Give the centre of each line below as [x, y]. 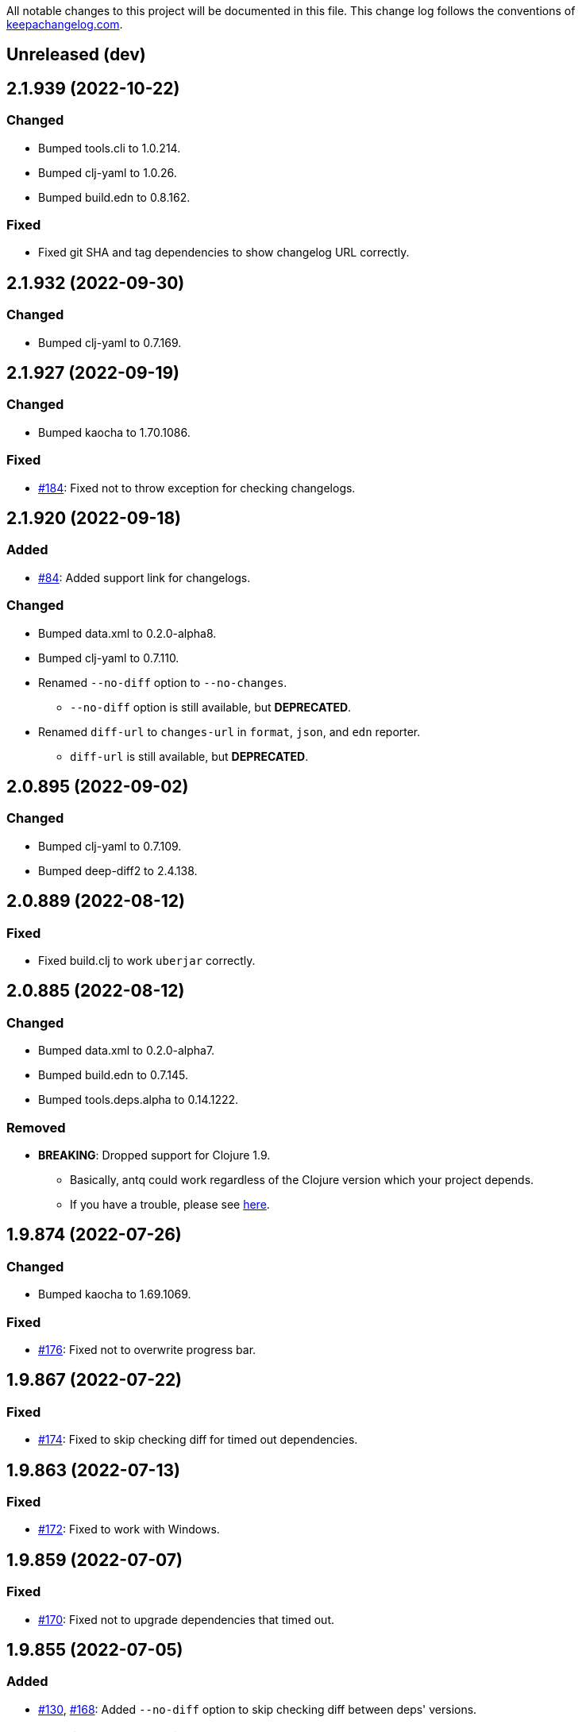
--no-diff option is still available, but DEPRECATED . [211, 707]
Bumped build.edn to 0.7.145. [113, 1075]
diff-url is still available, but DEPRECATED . [189, 756]
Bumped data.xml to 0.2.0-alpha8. [127, 633]
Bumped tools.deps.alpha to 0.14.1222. [139, 1100]
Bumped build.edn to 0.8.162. [114, 197]
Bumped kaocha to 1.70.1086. [114, 432]
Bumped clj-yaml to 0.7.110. [109, 658]
